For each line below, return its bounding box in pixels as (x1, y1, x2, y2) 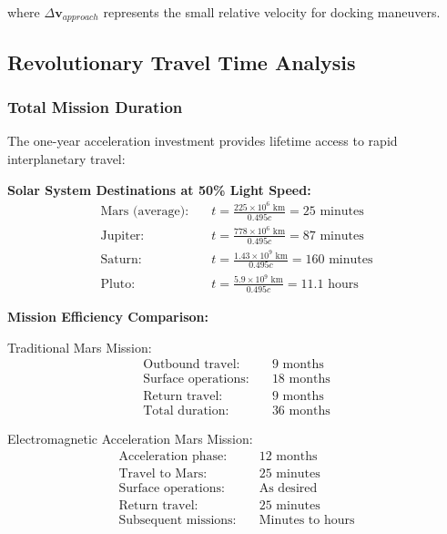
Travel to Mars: (118, 467, 208, 480)
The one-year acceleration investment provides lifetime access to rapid (7, 131, 398, 150)
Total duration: (143, 405, 229, 418)
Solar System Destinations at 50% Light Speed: (7, 180, 311, 199)
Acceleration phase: (118, 449, 228, 463)
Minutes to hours (259, 513, 355, 527)
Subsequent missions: (118, 513, 237, 527)
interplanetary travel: (7, 149, 126, 169)
